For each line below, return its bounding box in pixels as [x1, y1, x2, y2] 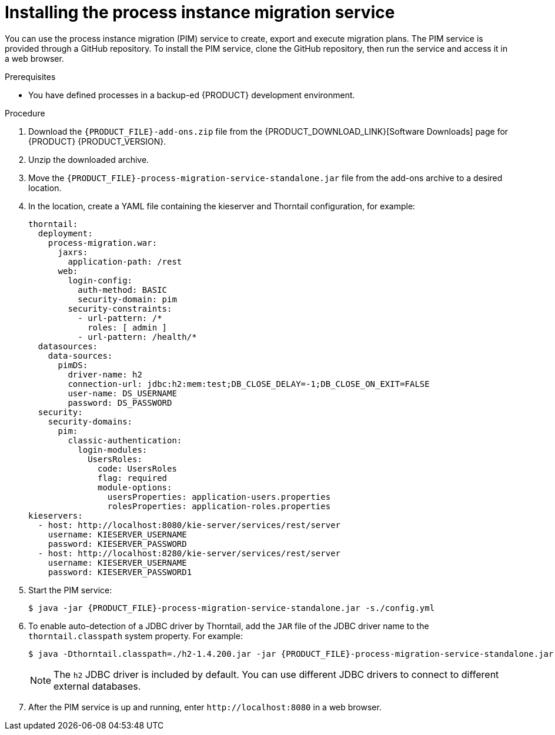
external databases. [54, 680, 141, 692]
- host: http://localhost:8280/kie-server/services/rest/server [38, 548, 341, 558]
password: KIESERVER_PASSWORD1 [48, 567, 192, 577]
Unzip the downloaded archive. [28, 154, 149, 165]
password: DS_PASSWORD [68, 397, 172, 407]
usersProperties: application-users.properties [107, 492, 331, 502]
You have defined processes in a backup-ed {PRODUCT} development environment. [28, 89, 355, 100]
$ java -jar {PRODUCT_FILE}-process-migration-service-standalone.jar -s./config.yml [28, 603, 435, 613]
